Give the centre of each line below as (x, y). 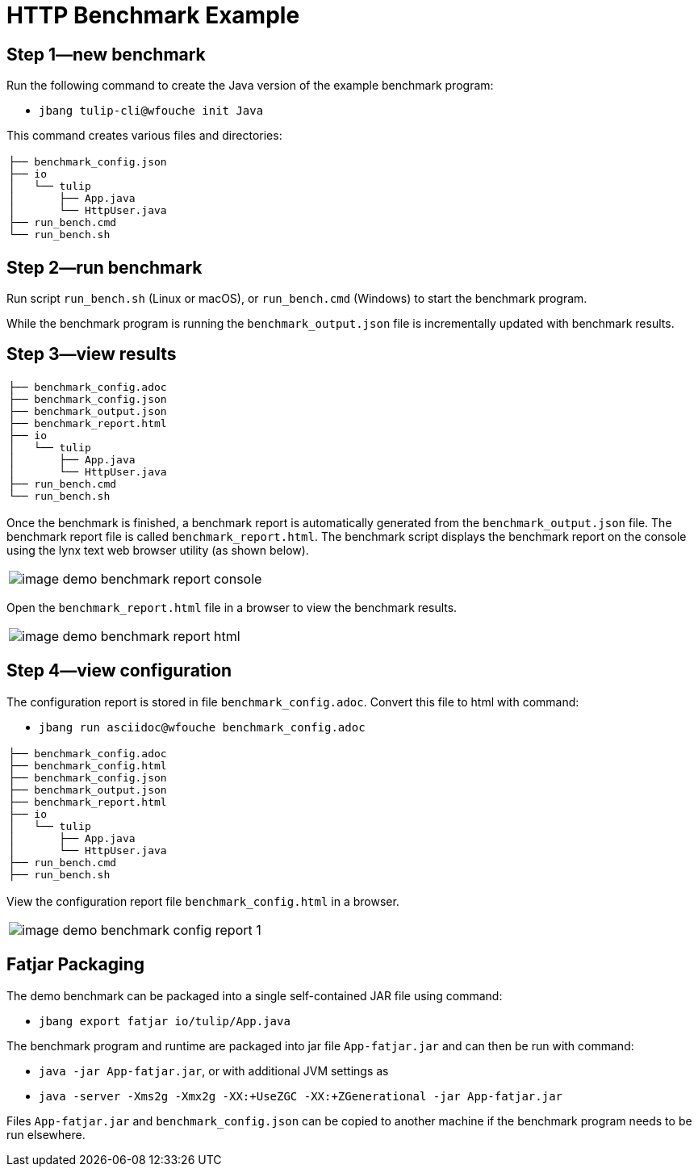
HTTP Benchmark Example (153, 15)
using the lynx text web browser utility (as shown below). (158, 550)
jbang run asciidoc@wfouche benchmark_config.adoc (202, 727)
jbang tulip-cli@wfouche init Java (151, 111)
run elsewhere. (46, 1134)
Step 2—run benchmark (104, 267)
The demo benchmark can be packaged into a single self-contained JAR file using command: (255, 995)
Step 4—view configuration (119, 671)
